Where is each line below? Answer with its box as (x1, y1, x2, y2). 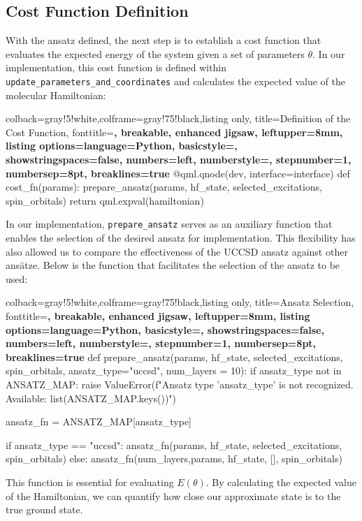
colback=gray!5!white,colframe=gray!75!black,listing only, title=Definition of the (6, 111, 351, 126)
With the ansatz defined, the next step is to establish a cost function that (6, 33, 321, 47)
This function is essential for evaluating (6, 474, 174, 489)
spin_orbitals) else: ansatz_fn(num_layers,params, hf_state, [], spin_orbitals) (6, 451, 342, 466)
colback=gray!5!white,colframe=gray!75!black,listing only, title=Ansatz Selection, (6, 295, 354, 309)
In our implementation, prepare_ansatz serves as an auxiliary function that (6, 217, 333, 231)
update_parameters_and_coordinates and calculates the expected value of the (6, 73, 345, 88)
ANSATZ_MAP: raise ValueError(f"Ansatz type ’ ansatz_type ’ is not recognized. (6, 376, 354, 391)
